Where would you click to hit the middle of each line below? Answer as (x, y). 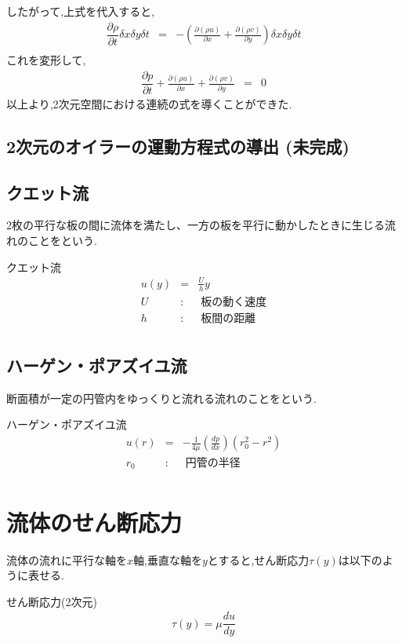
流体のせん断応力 (94, 522)
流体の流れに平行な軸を (67, 559)
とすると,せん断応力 (258, 559)
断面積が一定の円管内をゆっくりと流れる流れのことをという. (161, 398)
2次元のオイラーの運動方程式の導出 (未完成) (178, 146)
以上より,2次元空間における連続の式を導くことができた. (149, 103)
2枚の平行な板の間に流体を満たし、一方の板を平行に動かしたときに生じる (196, 225)
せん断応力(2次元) (52, 601)
